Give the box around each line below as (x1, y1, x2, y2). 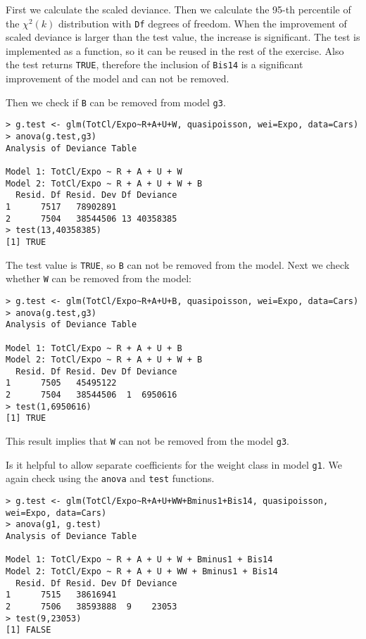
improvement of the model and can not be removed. (6, 71, 229, 86)
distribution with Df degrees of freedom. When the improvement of (58, 15, 347, 30)
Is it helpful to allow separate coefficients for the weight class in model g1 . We (6, 457, 342, 472)
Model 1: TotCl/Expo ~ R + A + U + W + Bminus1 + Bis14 (6, 555, 273, 565)
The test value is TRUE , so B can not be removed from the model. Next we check (6, 257, 350, 272)
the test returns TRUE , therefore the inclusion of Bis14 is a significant (6, 57, 303, 72)
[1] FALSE (6, 625, 51, 635)
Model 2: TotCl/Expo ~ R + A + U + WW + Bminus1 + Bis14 (6, 567, 278, 576)
